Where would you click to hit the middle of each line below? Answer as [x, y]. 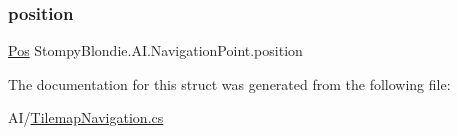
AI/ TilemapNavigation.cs [86, 117]
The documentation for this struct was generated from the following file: [229, 83]
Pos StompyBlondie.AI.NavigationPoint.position [155, 50]
